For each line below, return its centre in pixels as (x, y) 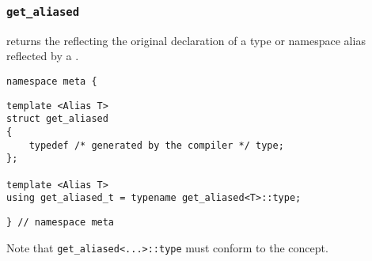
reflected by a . (43, 56)
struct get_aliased (57, 119)
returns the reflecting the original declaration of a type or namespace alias (186, 40)
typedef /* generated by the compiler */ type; (156, 145)
